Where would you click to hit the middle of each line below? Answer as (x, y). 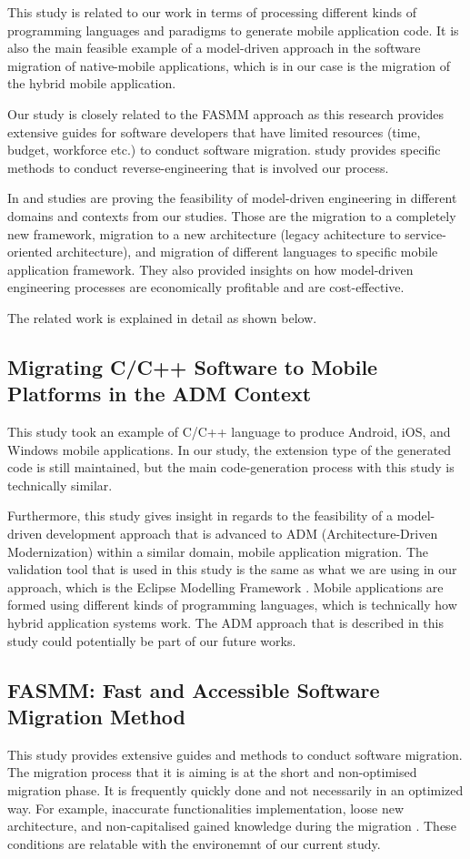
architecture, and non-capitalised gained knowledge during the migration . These (232, 826)
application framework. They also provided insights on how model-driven (210, 269)
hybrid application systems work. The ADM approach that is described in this (225, 623)
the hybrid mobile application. (92, 83)
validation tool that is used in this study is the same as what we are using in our (232, 569)
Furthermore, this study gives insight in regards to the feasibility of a (200, 515)
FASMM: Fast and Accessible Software (194, 689)
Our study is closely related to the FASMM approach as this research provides (226, 113)
